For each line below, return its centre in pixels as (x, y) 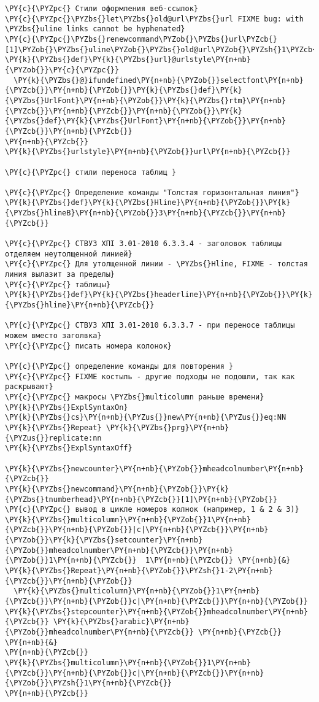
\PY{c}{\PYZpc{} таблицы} (58, 284)
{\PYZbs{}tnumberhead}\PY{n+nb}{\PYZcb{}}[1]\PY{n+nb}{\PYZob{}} (141, 499)
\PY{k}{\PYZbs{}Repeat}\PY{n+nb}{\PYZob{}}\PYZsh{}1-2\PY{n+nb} (139, 571)
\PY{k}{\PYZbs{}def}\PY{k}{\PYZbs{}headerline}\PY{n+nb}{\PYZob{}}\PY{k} (159, 295)
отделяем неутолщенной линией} (69, 254)
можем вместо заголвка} (53, 336)
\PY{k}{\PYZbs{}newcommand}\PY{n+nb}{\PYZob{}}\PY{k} (117, 489)
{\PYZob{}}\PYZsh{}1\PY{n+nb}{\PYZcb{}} (89, 683)
